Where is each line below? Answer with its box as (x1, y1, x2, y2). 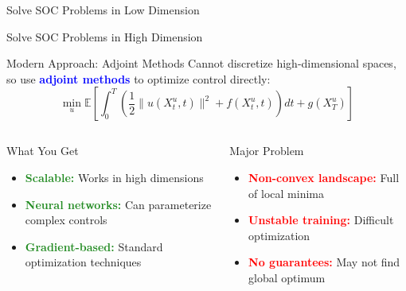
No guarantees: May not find (248, 254, 400, 270)
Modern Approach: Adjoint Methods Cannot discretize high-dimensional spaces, (6, 55, 396, 72)
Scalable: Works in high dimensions (25, 169, 204, 185)
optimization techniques (25, 254, 142, 270)
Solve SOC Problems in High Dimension (6, 28, 203, 45)
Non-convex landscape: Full (248, 169, 400, 185)
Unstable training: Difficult (248, 211, 394, 228)
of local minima (248, 184, 324, 201)
